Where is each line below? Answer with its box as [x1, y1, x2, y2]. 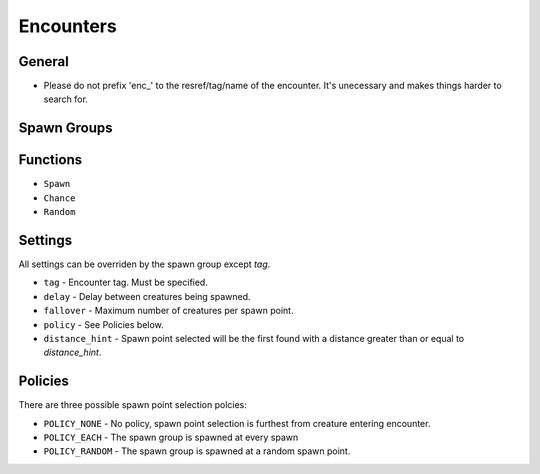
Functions [18, 151, 83, 169]
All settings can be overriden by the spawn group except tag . [18, 258, 271, 270]
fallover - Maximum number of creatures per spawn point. [43, 305, 294, 317]
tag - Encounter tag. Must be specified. [43, 276, 209, 289]
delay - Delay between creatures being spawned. [43, 290, 251, 302]
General [18, 53, 70, 70]
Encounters [18, 15, 117, 37]
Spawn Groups [18, 120, 114, 137]
